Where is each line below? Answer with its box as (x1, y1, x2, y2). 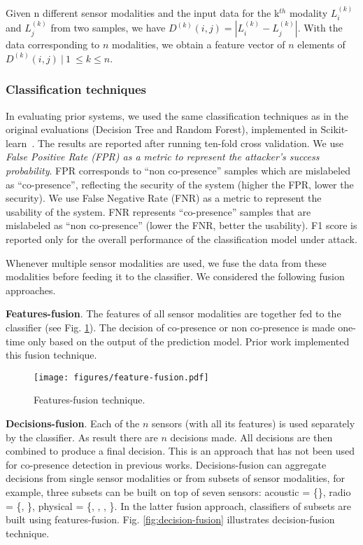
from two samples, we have (50, 20, 166, 35)
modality (289, 5, 328, 20)
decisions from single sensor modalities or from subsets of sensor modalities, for (6, 471, 345, 485)
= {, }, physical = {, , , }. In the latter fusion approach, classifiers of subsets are (6, 498, 351, 513)
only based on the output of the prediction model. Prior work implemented (27, 333, 350, 348)
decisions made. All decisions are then (170, 429, 333, 444)
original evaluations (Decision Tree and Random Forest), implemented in (6, 122, 318, 137)
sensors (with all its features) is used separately (152, 415, 355, 430)
